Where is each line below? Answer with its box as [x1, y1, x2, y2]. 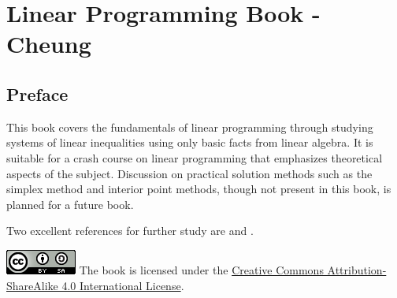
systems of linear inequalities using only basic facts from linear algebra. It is [6, 134, 373, 151]
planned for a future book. [6, 196, 134, 212]
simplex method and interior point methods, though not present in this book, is [6, 181, 391, 197]
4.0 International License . [61, 277, 184, 293]
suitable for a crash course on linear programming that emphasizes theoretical [6, 149, 383, 166]
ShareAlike [6, 277, 58, 293]
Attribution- [327, 261, 387, 278]
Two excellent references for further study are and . [6, 222, 254, 239]
